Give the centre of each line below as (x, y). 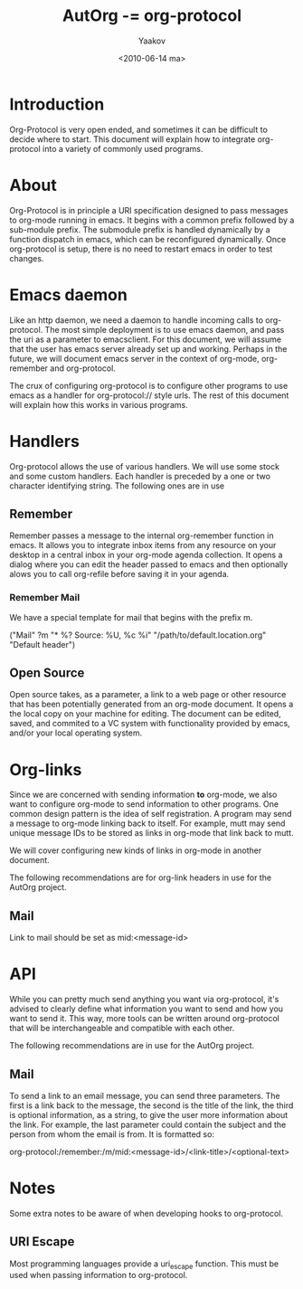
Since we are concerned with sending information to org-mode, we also (143, 795)
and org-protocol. (82, 368)
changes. (27, 258)
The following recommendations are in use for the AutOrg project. (132, 1046)
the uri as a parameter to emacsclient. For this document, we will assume (146, 339)
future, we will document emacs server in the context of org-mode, (134, 358)
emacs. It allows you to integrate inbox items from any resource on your (143, 545)
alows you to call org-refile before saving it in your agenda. (119, 574)
